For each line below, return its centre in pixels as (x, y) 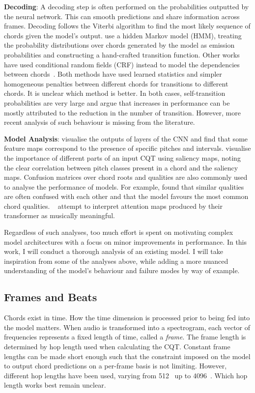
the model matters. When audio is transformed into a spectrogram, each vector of (127, 327)
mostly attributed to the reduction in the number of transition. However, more (122, 112)
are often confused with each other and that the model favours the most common (126, 196)
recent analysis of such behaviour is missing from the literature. (99, 122)
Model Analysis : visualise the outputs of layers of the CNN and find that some (126, 138)
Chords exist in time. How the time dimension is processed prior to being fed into (127, 318)
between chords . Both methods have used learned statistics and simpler (113, 74)
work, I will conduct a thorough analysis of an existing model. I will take (113, 251)
